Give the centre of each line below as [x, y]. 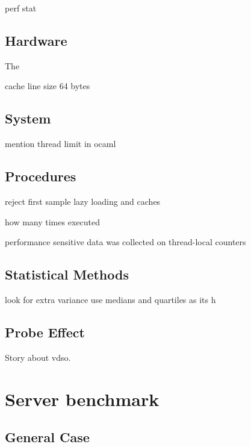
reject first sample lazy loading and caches [83, 201]
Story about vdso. [38, 357]
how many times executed [52, 221]
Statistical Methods [67, 274]
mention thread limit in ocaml [60, 144]
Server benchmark [82, 399]
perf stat [21, 8]
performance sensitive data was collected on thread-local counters [125, 242]
